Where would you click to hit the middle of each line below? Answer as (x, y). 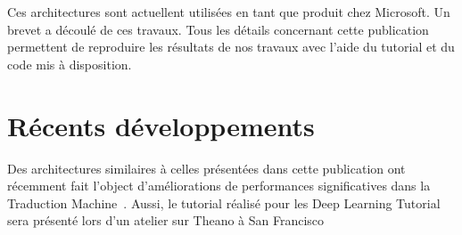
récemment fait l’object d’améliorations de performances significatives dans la (219, 186)
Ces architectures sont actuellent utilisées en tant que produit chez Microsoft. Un (229, 12)
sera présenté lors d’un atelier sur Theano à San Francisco (166, 220)
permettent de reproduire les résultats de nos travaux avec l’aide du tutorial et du (231, 47)
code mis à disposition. (70, 64)
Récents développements (161, 125)
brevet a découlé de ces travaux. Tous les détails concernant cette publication (218, 29)
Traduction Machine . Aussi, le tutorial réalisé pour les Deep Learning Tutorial (224, 203)
